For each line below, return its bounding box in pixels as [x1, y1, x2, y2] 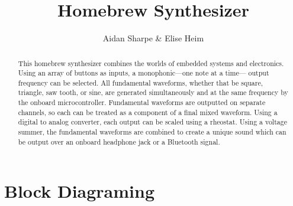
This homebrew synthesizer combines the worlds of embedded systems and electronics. [18, 58, 284, 68]
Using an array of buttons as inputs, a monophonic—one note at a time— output [18, 68, 269, 78]
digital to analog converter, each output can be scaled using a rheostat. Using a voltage [18, 117, 287, 127]
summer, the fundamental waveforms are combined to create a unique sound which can [18, 127, 286, 137]
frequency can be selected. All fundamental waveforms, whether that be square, [18, 77, 263, 87]
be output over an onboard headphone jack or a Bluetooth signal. [18, 136, 220, 146]
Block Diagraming [4, 179, 155, 203]
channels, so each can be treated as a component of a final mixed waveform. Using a [18, 107, 278, 117]
